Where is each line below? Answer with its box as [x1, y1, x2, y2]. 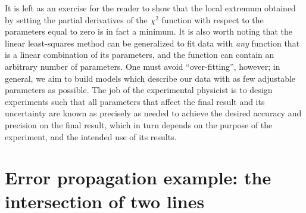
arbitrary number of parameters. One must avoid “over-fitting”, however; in [5, 60, 280, 72]
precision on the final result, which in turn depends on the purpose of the [5, 118, 273, 131]
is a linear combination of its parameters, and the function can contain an [5, 48, 274, 61]
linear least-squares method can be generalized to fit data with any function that [5, 36, 300, 49]
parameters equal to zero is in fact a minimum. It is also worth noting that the [5, 25, 293, 38]
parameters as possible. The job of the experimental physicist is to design [5, 84, 273, 96]
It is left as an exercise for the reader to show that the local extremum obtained [5, 2, 296, 14]
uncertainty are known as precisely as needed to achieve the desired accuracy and [5, 107, 302, 119]
